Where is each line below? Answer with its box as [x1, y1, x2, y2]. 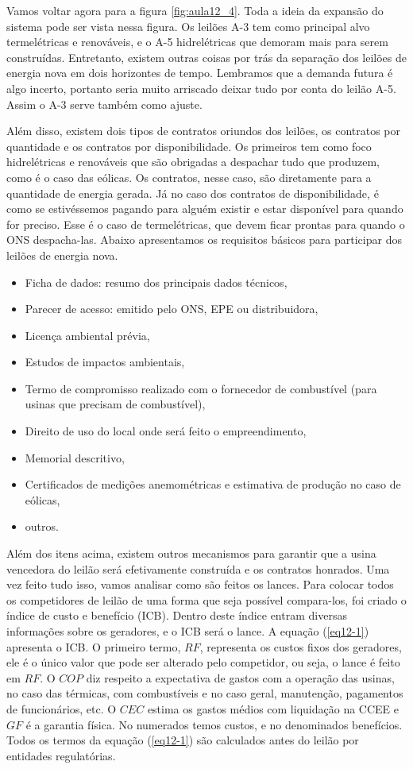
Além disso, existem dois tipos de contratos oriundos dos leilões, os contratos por [6, 122, 401, 139]
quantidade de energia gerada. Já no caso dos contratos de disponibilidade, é [6, 184, 379, 201]
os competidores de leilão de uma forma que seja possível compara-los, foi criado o [6, 591, 407, 608]
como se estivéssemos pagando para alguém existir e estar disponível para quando [6, 200, 403, 217]
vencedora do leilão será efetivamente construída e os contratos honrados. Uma [6, 560, 390, 577]
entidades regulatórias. [6, 747, 116, 763]
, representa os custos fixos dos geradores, [199, 638, 402, 655]
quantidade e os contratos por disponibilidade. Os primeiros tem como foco [6, 137, 372, 154]
